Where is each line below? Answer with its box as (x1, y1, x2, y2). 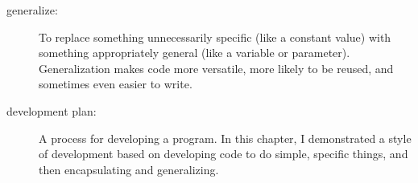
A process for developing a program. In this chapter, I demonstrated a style (39, 129, 412, 146)
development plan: (6, 102, 97, 119)
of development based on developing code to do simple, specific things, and (39, 145, 408, 162)
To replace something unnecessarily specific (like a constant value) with (39, 28, 391, 45)
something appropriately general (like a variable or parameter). (39, 44, 350, 61)
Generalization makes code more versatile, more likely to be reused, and (39, 59, 394, 76)
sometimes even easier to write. (39, 75, 192, 92)
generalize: (6, 2, 58, 18)
